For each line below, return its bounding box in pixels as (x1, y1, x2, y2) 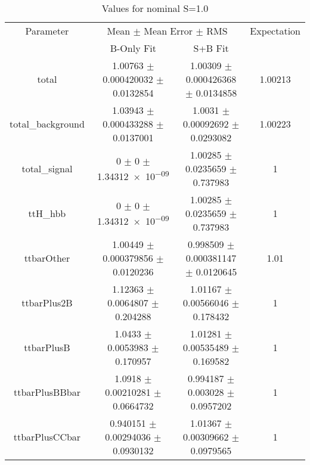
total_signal (21, 162, 73, 175)
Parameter (25, 24, 69, 38)
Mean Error (144, 24, 193, 38)
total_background (10, 117, 85, 131)
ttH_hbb (28, 206, 66, 220)
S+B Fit (193, 41, 229, 55)
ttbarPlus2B (21, 296, 73, 309)
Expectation (250, 24, 300, 38)
